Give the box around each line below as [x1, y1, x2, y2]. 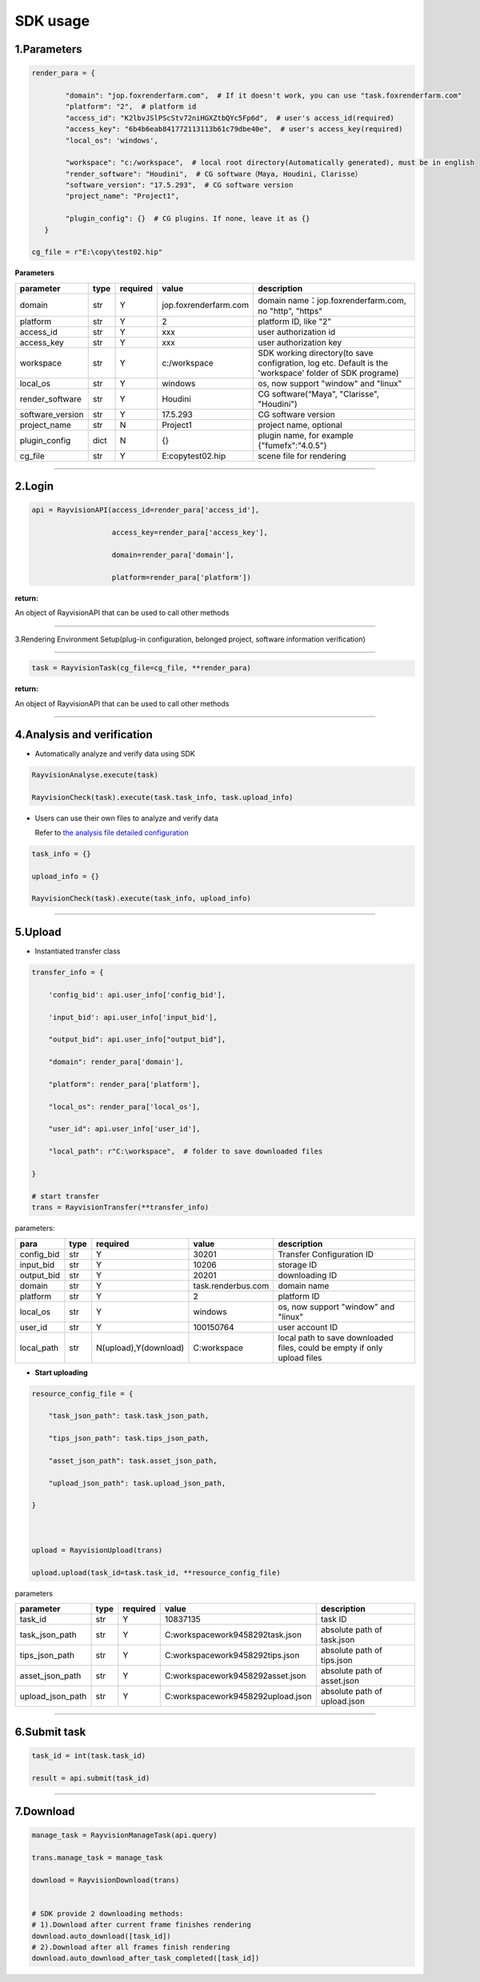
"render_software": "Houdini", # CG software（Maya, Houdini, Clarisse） [65, 169, 362, 178]
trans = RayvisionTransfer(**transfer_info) [31, 1203, 210, 1212]
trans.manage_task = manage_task [31, 1852, 163, 1862]
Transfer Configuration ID [278, 1249, 374, 1260]
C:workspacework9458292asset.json [164, 1670, 306, 1681]
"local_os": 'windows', [65, 136, 159, 145]
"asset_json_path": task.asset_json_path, [48, 1456, 218, 1465]
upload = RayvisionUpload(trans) [31, 1545, 163, 1555]
